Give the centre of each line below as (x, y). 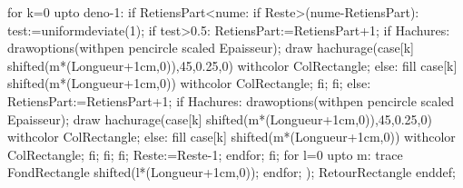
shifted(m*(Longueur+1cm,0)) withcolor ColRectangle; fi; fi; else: (189, 83)
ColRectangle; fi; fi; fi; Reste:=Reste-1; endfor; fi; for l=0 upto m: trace (205, 154)
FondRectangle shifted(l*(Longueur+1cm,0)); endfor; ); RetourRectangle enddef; (231, 172)
